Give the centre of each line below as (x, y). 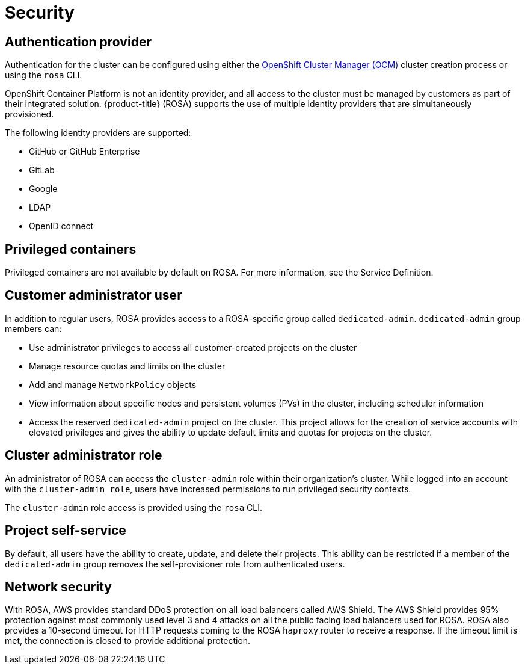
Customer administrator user (94, 295)
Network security (58, 587)
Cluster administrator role (84, 455)
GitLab (42, 170)
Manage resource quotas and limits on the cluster (127, 366)
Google (43, 189)
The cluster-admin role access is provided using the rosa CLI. (134, 507)
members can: (33, 328)
